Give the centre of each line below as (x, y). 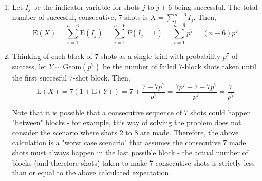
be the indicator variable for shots (87, 7)
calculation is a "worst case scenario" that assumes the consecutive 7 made (129, 142)
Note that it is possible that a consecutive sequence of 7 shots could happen (132, 112)
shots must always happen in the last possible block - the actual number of (130, 153)
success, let (29, 66)
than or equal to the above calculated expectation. (91, 173)
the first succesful (40, 77)
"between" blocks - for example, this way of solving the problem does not (127, 122)
